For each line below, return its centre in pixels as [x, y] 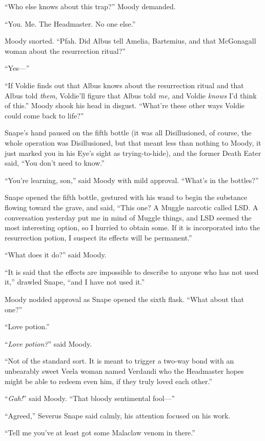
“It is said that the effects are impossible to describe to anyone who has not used [132, 272]
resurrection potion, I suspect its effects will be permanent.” [98, 237]
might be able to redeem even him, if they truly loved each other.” [108, 381]
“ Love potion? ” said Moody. [48, 343]
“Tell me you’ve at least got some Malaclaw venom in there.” [100, 433]
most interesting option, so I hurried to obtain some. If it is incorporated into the [132, 227]
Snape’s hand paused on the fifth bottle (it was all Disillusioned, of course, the [128, 133]
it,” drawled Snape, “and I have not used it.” [75, 282]
